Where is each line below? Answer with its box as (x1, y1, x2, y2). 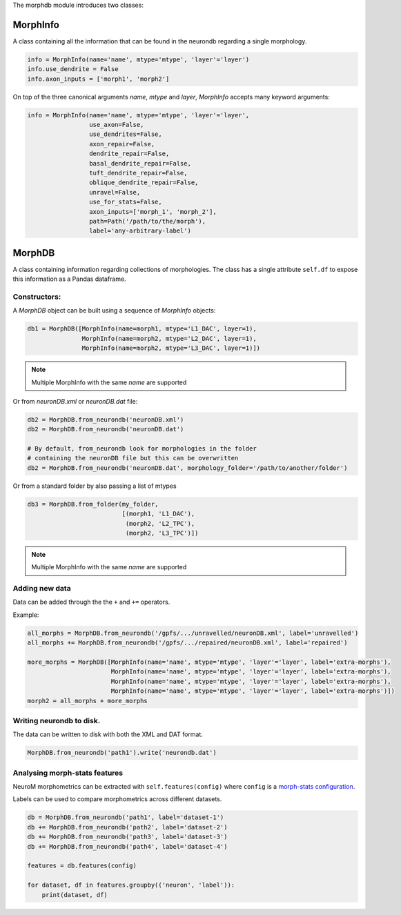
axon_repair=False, (88, 140, 155, 148)
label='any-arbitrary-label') (88, 227, 191, 235)
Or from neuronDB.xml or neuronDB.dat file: (12, 397, 138, 405)
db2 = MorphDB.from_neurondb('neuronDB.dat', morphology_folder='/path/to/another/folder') (27, 464, 348, 472)
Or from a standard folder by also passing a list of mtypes (12, 482, 177, 490)
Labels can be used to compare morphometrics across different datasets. (12, 795, 222, 803)
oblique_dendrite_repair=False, (88, 179, 199, 186)
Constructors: (12, 292, 61, 302)
